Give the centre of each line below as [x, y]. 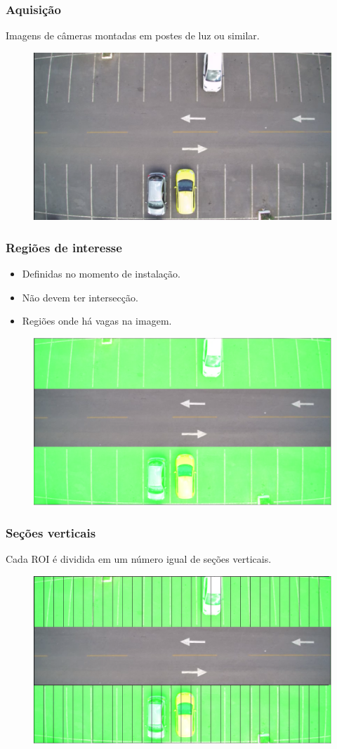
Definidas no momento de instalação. [101, 273]
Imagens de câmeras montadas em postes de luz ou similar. [133, 35]
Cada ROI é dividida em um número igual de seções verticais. [139, 559]
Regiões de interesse [64, 247]
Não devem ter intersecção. [80, 297]
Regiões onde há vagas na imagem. [97, 321]
